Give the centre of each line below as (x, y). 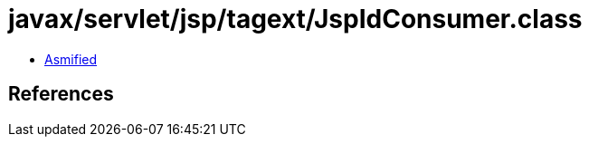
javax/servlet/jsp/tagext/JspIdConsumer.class (295, 19)
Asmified (71, 59)
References (61, 94)
